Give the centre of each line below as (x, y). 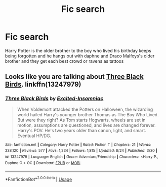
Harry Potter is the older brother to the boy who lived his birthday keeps (78, 50)
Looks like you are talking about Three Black (75, 77)
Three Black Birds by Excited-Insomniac (54, 98)
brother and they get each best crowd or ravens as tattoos (64, 61)
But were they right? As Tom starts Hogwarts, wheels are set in (81, 120)
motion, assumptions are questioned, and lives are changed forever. (86, 125)
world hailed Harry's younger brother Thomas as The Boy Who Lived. (88, 114)
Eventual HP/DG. (34, 136)
